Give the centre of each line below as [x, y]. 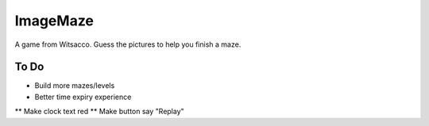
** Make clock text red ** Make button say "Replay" [99, 112]
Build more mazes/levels [75, 86]
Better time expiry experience [83, 97]
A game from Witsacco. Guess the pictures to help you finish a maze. [128, 44]
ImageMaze [54, 21]
